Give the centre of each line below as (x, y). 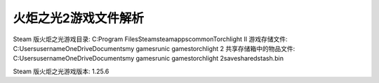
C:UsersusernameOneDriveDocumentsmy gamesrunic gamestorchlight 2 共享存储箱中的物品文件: (154, 48)
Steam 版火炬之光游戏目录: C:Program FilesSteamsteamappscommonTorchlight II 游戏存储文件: (150, 39)
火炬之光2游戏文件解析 (78, 18)
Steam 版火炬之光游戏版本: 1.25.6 (61, 71)
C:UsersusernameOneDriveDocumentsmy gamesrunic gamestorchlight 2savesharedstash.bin (148, 59)
